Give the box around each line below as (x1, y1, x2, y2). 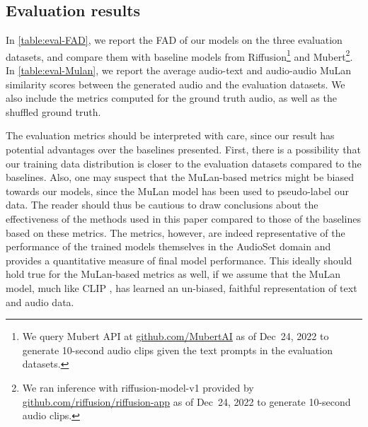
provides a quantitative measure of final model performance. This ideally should (6, 252, 352, 267)
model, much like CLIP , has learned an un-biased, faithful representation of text (6, 280, 357, 295)
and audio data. (6, 294, 74, 309)
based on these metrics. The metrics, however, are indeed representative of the (6, 225, 345, 240)
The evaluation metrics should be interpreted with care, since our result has (6, 128, 335, 143)
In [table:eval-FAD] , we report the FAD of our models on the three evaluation (6, 33, 343, 47)
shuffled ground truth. (6, 104, 101, 119)
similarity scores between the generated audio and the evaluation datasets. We (6, 76, 345, 91)
